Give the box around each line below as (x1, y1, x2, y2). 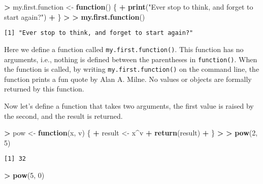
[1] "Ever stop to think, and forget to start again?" (4, 29, 193, 37)
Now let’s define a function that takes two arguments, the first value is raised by (4, 101, 254, 111)
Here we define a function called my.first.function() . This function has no (4, 43, 244, 54)
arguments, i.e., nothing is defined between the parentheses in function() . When (4, 54, 257, 64)
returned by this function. (4, 83, 84, 94)
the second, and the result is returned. (4, 110, 123, 121)
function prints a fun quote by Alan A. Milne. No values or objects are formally (4, 73, 252, 84)
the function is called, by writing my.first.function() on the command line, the (4, 64, 259, 74)
